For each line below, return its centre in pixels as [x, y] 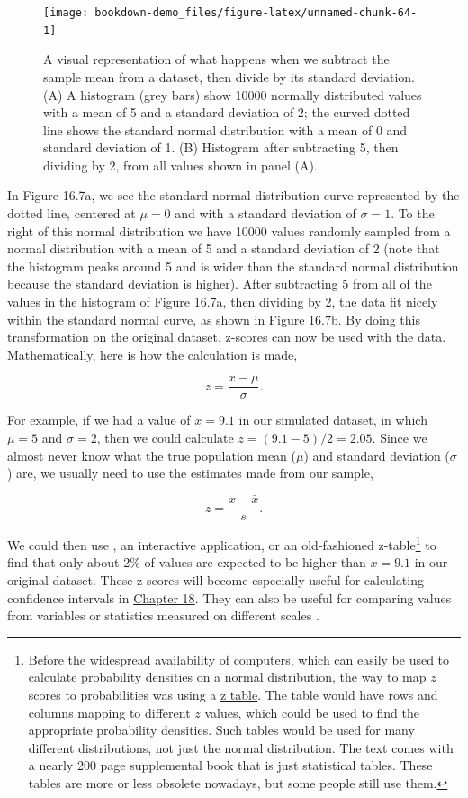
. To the [413, 213]
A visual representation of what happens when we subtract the [216, 59]
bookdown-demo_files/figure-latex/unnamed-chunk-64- [256, 13]
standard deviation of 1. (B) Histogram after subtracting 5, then [221, 147]
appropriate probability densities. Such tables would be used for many [221, 730]
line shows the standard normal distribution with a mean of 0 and [225, 129]
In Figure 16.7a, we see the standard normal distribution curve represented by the [234, 195]
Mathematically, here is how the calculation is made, [153, 354]
